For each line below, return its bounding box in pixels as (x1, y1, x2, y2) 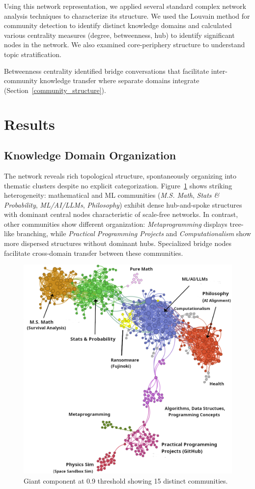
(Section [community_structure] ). (4, 85, 106, 95)
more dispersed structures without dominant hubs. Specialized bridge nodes (4, 238, 232, 248)
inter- (211, 65, 227, 76)
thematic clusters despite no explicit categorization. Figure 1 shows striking (4, 180, 232, 190)
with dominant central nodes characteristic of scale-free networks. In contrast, (4, 209, 238, 219)
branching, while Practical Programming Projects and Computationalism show (16, 228, 251, 239)
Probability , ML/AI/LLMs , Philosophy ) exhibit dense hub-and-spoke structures (4, 199, 242, 210)
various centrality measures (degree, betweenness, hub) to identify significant (4, 30, 235, 40)
